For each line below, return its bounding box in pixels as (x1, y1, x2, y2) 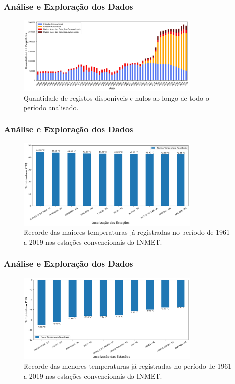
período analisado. (24, 102, 78, 112)
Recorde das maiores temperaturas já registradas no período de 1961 (24, 227, 230, 237)
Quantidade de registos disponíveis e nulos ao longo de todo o (24, 93, 209, 103)
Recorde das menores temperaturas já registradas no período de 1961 (24, 361, 232, 371)
